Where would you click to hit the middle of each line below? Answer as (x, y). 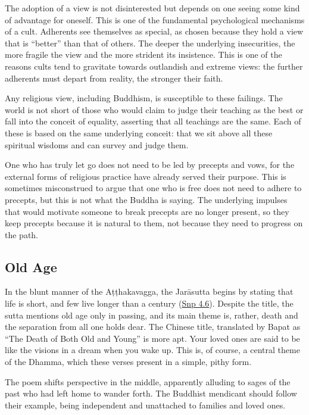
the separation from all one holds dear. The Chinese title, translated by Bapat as (153, 327)
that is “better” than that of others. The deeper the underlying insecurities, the (150, 43)
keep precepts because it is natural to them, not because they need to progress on (154, 223)
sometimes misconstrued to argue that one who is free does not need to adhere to (153, 188)
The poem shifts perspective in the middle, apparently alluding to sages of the (148, 381)
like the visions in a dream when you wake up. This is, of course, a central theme (152, 350)
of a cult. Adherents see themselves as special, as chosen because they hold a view (154, 31)
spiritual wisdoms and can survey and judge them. (97, 144)
